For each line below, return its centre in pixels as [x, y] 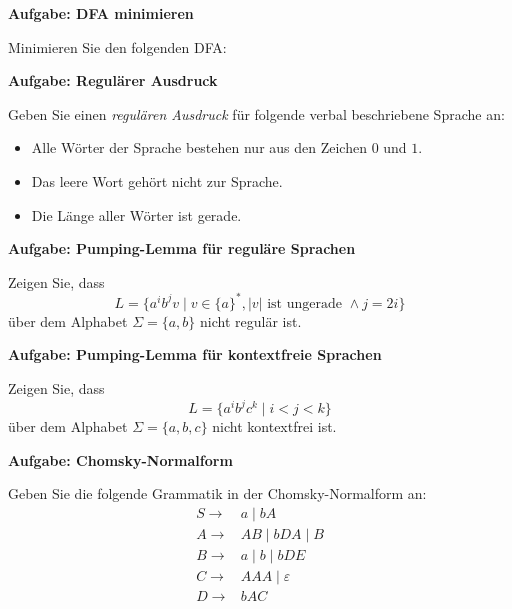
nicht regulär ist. [251, 320]
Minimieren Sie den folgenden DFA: [117, 46]
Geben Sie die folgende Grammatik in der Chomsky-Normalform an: [217, 493]
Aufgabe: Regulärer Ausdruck [113, 80]
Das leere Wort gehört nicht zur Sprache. [157, 180]
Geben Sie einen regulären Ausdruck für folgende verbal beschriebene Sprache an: [256, 113]
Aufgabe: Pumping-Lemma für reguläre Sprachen [182, 248]
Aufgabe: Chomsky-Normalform [120, 459]
